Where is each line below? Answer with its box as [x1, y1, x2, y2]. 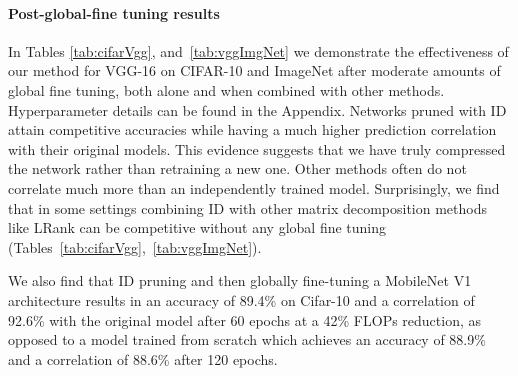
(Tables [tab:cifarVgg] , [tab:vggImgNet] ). [8, 236, 262, 257]
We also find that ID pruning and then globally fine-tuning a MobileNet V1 [8, 270, 472, 291]
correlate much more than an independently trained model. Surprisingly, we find [8, 177, 500, 198]
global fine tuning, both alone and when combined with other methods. [8, 79, 445, 100]
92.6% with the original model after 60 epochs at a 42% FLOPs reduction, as [8, 309, 482, 330]
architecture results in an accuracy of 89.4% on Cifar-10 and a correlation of [8, 289, 475, 310]
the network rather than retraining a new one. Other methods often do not [8, 158, 467, 179]
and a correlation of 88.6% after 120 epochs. [8, 348, 278, 369]
